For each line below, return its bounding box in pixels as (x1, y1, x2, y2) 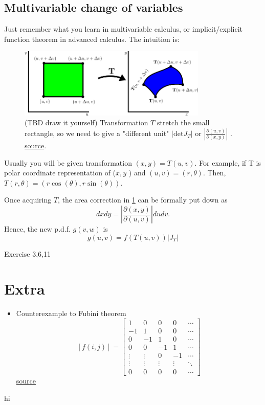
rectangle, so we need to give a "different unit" (25, 128, 169, 139)
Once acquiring (4, 194, 52, 205)
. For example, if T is (194, 157, 261, 168)
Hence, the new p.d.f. (4, 223, 71, 234)
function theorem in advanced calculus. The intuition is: (4, 33, 180, 44)
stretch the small (157, 117, 210, 128)
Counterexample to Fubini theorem (16, 308, 126, 319)
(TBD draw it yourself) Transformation (25, 117, 148, 128)
